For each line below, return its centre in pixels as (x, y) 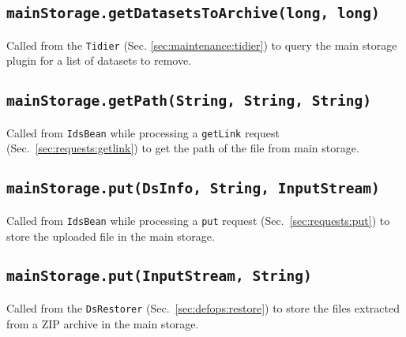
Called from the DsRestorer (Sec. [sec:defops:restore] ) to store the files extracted (203, 307)
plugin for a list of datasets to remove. (99, 60)
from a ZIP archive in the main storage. (103, 323)
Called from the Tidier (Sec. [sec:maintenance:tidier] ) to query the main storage (202, 45)
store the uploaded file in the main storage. (111, 236)
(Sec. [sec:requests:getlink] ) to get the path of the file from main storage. (183, 148)
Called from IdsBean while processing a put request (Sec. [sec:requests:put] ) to (198, 220)
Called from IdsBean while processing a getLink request (143, 132)
